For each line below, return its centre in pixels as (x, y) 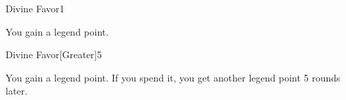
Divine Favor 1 (35, 8)
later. (16, 91)
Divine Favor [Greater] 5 (54, 54)
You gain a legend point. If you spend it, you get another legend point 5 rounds (173, 77)
